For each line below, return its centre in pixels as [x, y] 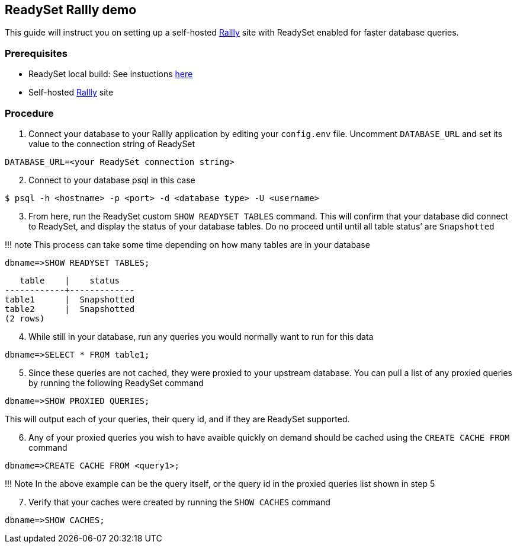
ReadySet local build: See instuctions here [111, 74]
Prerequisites [36, 53]
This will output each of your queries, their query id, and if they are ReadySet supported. [177, 419]
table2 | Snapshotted [70, 309]
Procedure [29, 113]
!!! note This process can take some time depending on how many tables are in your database [187, 244]
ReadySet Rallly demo [71, 10]
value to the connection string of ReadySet [112, 144]
